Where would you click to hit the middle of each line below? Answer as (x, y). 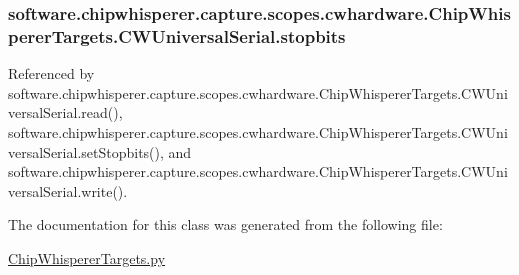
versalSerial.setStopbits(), (86, 151)
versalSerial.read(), (65, 112)
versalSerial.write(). (68, 190)
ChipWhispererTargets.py (87, 257)
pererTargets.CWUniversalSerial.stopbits (177, 35)
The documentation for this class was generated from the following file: (225, 224)
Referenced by (51, 73)
